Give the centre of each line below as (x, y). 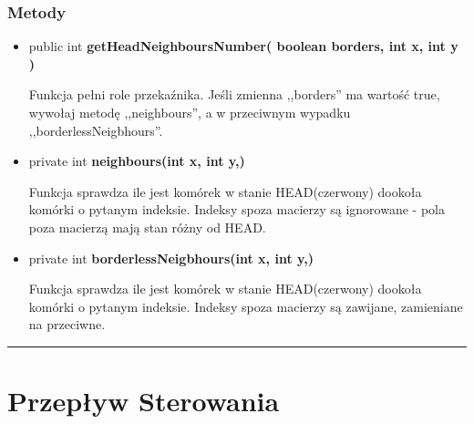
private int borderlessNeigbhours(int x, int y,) (171, 258)
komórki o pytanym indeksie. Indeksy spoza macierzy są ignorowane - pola (237, 209)
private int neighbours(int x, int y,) (137, 161)
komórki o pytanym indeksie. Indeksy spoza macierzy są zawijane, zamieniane (246, 306)
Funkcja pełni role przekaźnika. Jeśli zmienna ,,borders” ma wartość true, (234, 94)
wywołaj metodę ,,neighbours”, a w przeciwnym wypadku (190, 112)
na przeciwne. (67, 324)
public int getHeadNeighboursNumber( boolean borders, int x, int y (243, 46)
